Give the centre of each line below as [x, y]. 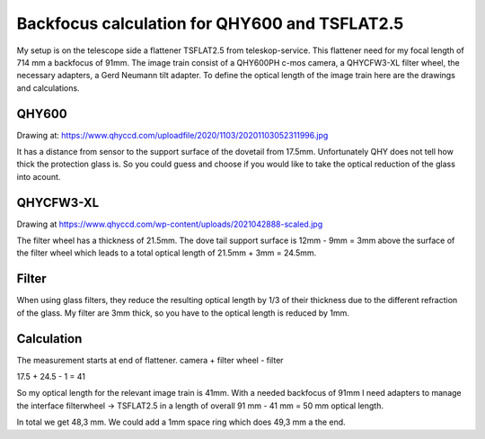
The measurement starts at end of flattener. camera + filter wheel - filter [150, 360]
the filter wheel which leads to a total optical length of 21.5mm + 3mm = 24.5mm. [167, 253]
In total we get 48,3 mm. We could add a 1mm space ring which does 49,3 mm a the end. [181, 422]
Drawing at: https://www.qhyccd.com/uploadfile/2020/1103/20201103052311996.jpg [172, 135]
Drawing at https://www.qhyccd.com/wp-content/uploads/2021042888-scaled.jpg [170, 224]
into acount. [39, 176]
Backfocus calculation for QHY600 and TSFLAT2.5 [210, 23]
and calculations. [48, 88]
